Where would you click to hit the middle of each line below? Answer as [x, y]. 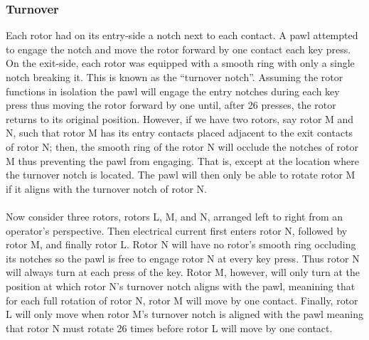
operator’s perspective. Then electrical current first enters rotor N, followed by [177, 230]
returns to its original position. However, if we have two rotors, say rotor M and [180, 118]
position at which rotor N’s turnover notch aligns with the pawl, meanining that [181, 286]
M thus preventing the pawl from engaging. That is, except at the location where [182, 160]
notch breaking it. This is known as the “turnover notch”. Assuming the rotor [175, 77]
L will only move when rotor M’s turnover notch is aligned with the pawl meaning [184, 314]
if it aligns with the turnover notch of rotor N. [106, 188]
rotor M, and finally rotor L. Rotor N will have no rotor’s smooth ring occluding [181, 244]
